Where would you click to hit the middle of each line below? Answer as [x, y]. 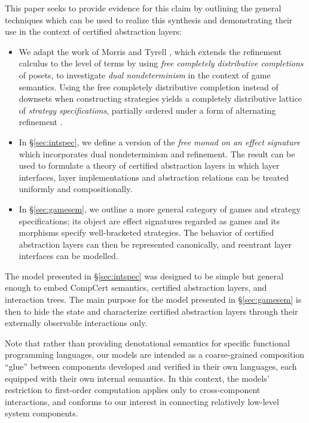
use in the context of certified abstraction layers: [93, 31]
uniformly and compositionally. [76, 189]
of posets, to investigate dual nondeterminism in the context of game [145, 74]
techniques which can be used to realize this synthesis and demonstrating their [149, 19]
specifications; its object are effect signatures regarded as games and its [149, 220]
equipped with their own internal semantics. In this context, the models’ [137, 378]
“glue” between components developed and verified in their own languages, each [151, 366]
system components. [42, 413]
